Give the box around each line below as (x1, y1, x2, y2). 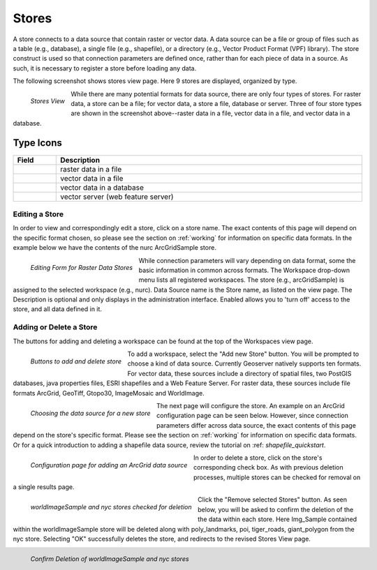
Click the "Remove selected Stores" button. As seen (198, 495, 348, 504)
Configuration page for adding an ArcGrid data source (30, 460, 188, 469)
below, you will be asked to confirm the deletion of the (198, 505, 354, 513)
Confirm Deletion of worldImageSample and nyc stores (30, 555, 189, 563)
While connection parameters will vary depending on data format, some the (138, 256, 356, 264)
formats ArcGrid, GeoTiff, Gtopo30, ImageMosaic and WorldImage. (13, 389, 205, 397)
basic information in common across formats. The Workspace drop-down (138, 266, 350, 274)
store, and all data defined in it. (13, 305, 103, 313)
